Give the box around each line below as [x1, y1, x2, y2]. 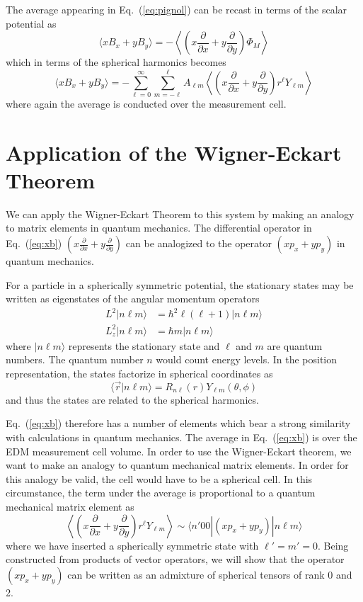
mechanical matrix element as [6, 499, 134, 513]
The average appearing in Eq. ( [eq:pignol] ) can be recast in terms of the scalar [6, 2, 347, 16]
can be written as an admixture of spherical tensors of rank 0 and [67, 567, 352, 581]
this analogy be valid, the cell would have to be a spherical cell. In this [6, 471, 313, 486]
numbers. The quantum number [6, 352, 144, 367]
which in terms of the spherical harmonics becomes [6, 55, 226, 69]
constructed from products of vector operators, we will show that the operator [6, 552, 345, 567]
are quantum [267, 338, 323, 353]
